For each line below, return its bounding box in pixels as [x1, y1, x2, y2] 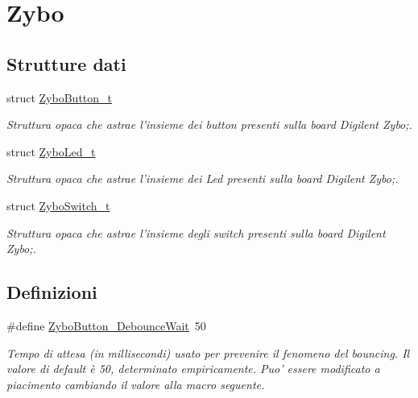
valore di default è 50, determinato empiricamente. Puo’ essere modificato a [6, 360, 380, 377]
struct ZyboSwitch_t [6, 197, 110, 214]
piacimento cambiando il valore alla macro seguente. [6, 375, 265, 392]
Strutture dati [6, 51, 126, 76]
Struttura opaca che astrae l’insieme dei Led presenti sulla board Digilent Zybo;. [6, 170, 399, 187]
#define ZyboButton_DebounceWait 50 [6, 317, 206, 334]
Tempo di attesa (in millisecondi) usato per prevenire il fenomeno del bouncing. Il [6, 344, 410, 361]
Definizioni [6, 280, 97, 305]
